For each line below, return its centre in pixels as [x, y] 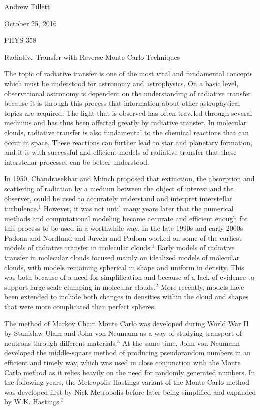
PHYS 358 [20, 40]
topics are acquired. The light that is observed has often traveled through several [128, 113]
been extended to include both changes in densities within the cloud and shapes [126, 296]
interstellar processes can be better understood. [77, 162]
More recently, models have [202, 286]
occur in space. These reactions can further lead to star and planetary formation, [128, 142]
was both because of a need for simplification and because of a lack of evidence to [129, 277]
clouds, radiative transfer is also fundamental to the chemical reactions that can [126, 132]
